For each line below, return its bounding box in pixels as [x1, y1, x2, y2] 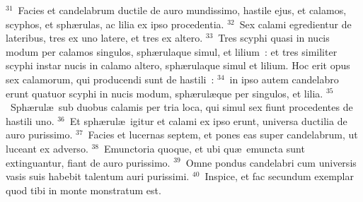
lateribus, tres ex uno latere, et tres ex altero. [6, 30, 203, 45]
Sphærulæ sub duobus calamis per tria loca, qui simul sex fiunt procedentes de [10, 100, 353, 114]
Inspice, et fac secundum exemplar [204, 169, 354, 184]
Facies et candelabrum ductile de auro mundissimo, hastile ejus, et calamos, [18, 3, 347, 17]
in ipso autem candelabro [229, 71, 339, 86]
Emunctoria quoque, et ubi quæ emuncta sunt [104, 141, 305, 155]
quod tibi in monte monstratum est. [6, 182, 161, 197]
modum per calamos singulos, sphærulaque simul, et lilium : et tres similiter [6, 44, 338, 59]
